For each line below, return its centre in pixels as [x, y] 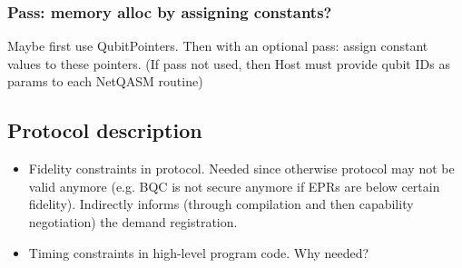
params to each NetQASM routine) [105, 81]
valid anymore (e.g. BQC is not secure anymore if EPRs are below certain [234, 186]
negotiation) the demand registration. [133, 221]
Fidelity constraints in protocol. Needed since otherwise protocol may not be [241, 169]
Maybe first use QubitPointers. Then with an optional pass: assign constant [218, 46]
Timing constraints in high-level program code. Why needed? [199, 252]
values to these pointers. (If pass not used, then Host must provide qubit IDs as [229, 63]
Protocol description [105, 130]
